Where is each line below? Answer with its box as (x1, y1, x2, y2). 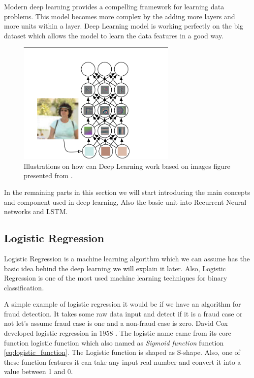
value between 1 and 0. (4, 366, 73, 377)
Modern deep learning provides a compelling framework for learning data (4, 1, 224, 11)
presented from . (24, 170, 73, 181)
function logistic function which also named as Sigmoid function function (4, 337, 224, 347)
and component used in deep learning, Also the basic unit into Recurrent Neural (4, 196, 247, 207)
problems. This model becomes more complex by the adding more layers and (4, 11, 235, 21)
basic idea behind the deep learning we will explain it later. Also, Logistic (4, 263, 226, 273)
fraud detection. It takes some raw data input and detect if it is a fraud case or (4, 308, 243, 318)
